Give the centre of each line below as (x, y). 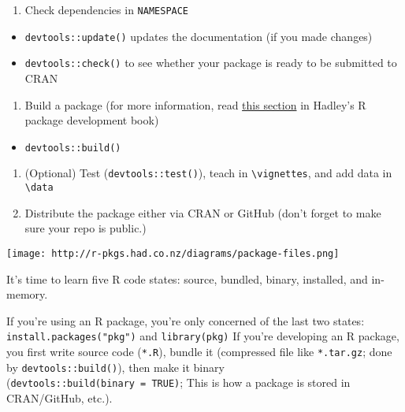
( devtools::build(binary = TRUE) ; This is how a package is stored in (178, 382)
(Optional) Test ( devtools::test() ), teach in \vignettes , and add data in (208, 173)
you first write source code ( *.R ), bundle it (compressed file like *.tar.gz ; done (199, 351)
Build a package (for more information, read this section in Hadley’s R (195, 104)
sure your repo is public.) (85, 228)
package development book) (92, 120)
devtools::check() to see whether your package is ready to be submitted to (211, 63)
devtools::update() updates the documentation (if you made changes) (199, 36)
